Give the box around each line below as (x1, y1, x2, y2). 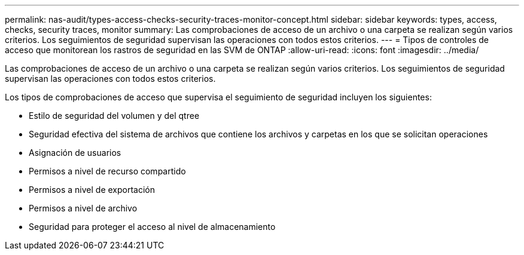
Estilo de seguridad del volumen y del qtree (29, 110, 200, 121)
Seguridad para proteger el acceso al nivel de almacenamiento (29, 222, 276, 232)
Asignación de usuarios (29, 148, 121, 158)
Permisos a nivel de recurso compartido (29, 166, 186, 176)
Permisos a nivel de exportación (29, 185, 156, 195)
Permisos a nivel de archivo (29, 203, 138, 213)
